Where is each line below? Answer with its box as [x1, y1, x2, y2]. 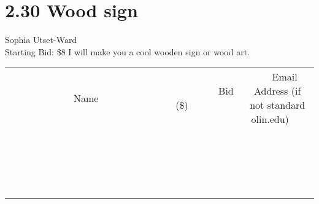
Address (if [254, 84, 301, 98]
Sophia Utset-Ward [5, 33, 77, 46]
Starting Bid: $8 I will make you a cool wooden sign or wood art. [5, 45, 250, 58]
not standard [250, 98, 306, 112]
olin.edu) [251, 112, 289, 127]
